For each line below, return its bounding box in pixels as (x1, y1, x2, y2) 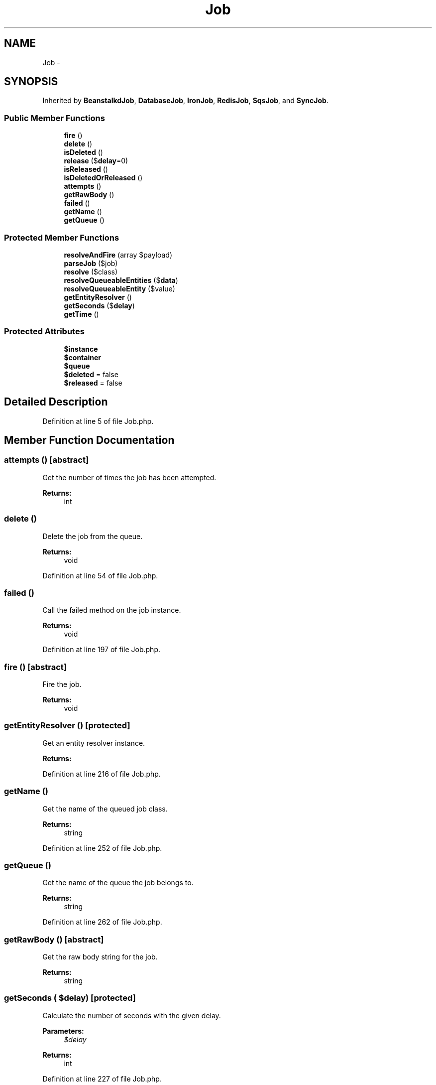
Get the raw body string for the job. (42, 952, 158, 961)
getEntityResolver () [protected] (4, 720, 130, 731)
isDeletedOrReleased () (64, 173, 143, 182)
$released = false (64, 378, 122, 387)
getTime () (64, 309, 99, 318)
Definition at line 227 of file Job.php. (42, 1074, 162, 1083)
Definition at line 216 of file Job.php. (42, 769, 161, 778)
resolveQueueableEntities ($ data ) (64, 275, 178, 284)
